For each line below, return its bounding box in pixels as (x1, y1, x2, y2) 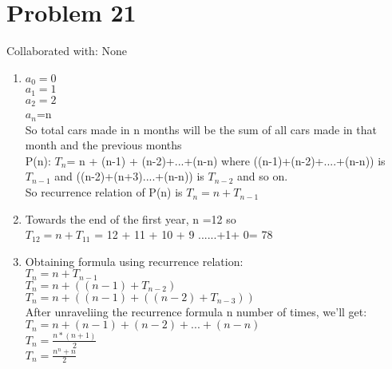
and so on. (237, 168, 288, 184)
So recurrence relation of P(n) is (25, 184, 183, 200)
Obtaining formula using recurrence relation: (25, 252, 244, 269)
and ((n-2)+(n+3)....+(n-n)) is (54, 168, 204, 184)
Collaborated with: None (6, 42, 127, 59)
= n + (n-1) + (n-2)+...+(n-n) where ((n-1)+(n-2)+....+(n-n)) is (66, 152, 386, 169)
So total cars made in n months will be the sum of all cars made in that (25, 121, 377, 137)
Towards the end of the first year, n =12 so (25, 210, 236, 227)
